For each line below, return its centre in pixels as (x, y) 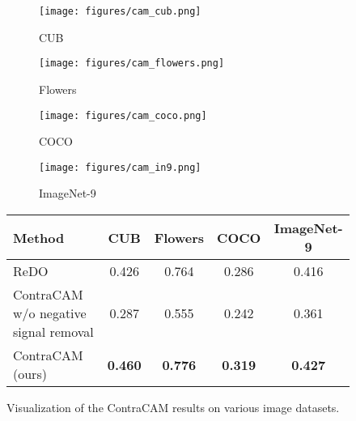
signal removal (53, 332)
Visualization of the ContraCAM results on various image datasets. (173, 407)
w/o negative (50, 313)
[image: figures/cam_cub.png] (120, 11)
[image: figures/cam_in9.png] (120, 167)
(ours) (30, 374)
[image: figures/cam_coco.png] (123, 115)
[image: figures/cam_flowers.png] (132, 64)
